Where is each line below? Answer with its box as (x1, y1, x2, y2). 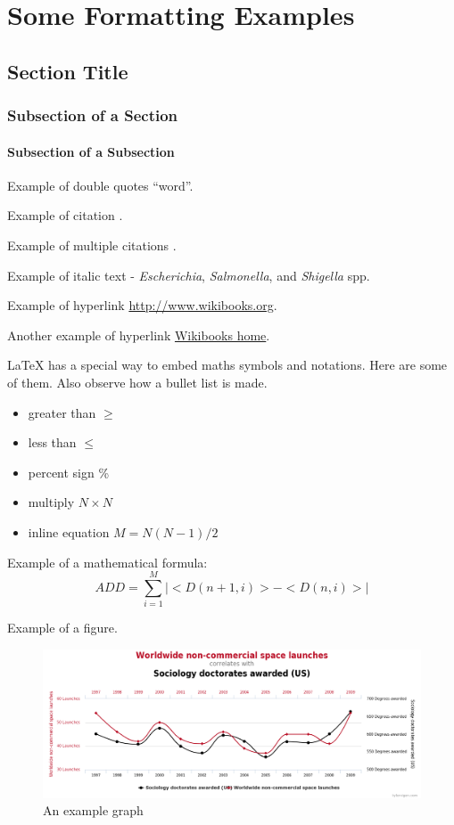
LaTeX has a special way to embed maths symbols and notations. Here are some (7, 355, 448, 374)
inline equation (28, 522, 110, 541)
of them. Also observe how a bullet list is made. (7, 372, 268, 391)
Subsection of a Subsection (7, 142, 175, 160)
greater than (28, 403, 96, 421)
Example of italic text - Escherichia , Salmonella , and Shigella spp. (7, 265, 370, 284)
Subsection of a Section (7, 104, 178, 127)
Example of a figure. (7, 618, 118, 637)
